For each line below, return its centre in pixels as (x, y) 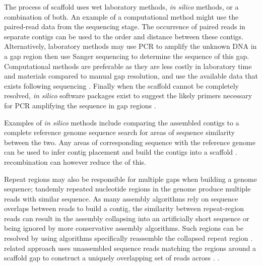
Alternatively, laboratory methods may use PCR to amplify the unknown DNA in (130, 46)
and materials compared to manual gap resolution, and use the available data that (131, 76)
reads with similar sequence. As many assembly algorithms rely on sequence (121, 198)
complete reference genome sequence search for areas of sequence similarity (119, 132)
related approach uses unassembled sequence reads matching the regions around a (130, 248)
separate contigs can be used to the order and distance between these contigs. (124, 36)
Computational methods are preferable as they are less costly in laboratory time (128, 66)
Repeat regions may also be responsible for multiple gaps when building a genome (130, 179)
